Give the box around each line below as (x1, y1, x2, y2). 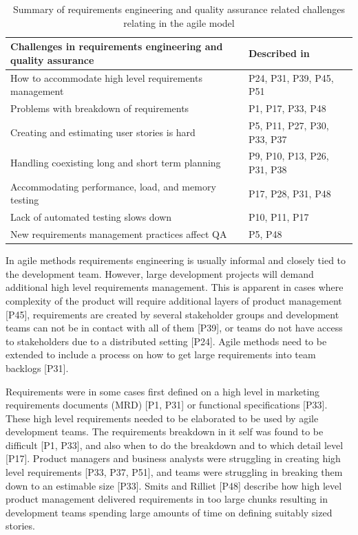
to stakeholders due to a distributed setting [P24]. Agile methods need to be (6, 334, 327, 348)
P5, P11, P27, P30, (248, 118, 329, 132)
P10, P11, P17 (248, 210, 309, 224)
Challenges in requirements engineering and (10, 39, 223, 54)
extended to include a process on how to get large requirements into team (6, 347, 316, 362)
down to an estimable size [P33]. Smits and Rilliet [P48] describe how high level (6, 478, 342, 492)
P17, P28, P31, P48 (248, 186, 331, 200)
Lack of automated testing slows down (10, 210, 172, 224)
